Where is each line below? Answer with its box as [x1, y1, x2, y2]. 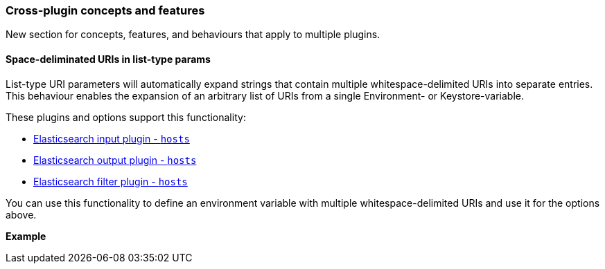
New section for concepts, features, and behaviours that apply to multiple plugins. [6, 28, 380, 41]
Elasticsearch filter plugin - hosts [33, 175, 188, 187]
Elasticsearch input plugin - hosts [33, 132, 190, 145]
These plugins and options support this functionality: [6, 111, 246, 123]
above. [6, 208, 37, 221]
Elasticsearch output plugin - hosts [33, 154, 197, 166]
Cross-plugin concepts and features [6, 3, 205, 17]
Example [6, 230, 46, 242]
